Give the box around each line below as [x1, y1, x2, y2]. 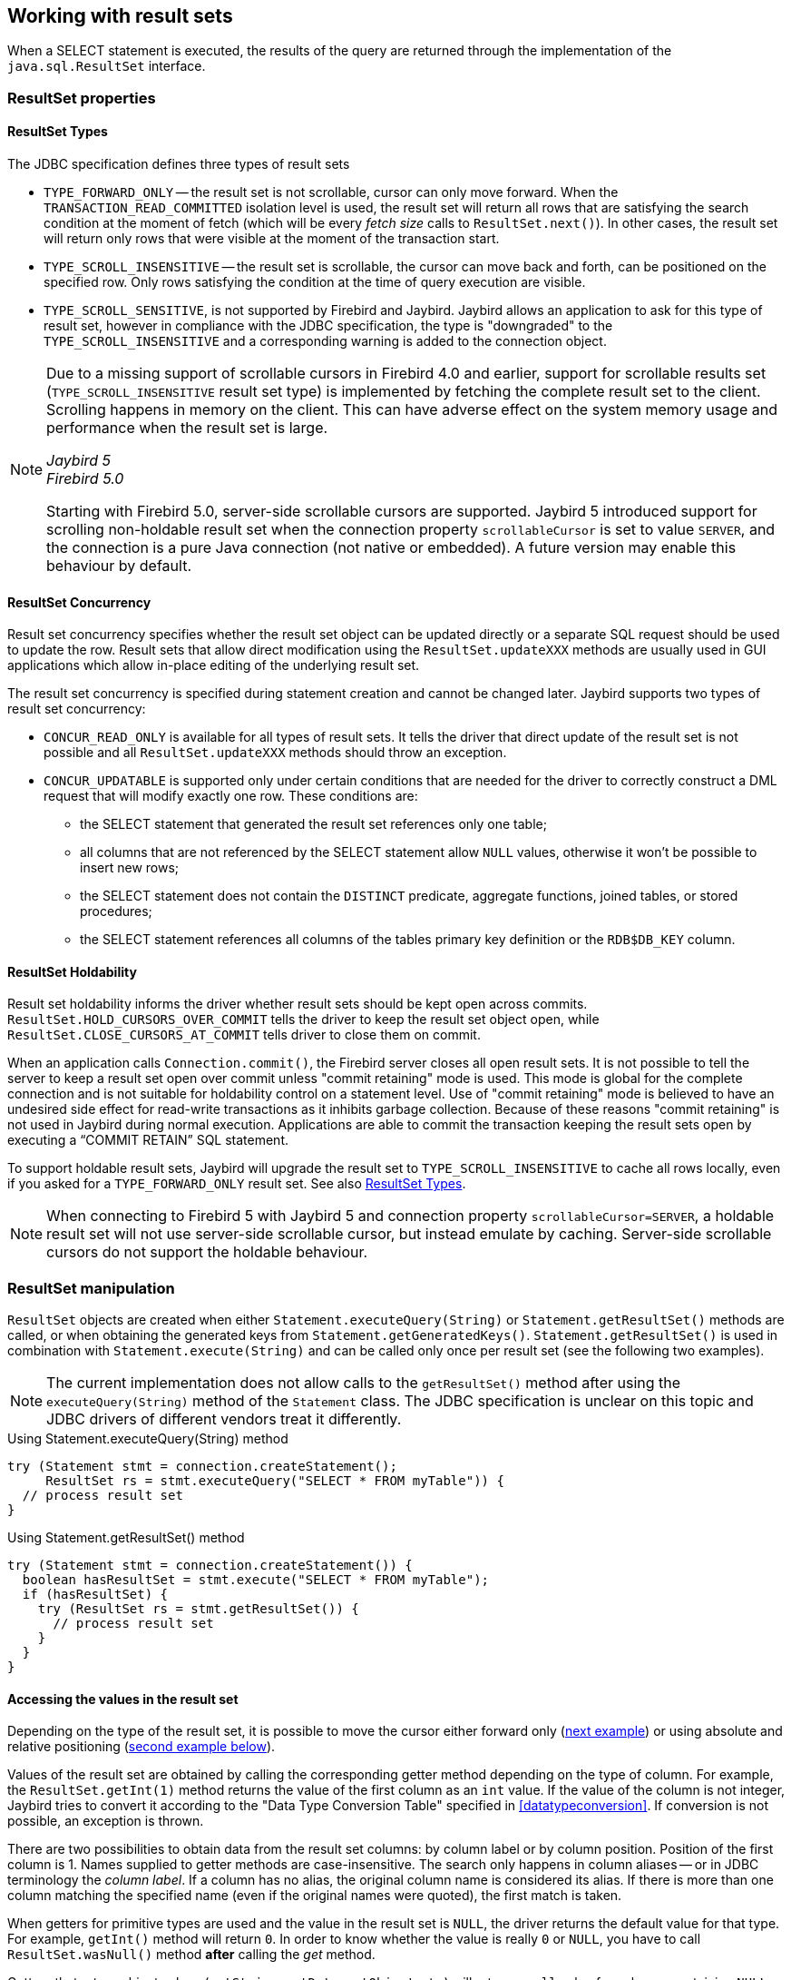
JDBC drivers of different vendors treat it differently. [46, 1410, 402, 1429]
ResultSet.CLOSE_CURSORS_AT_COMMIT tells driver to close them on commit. [7, 1027, 481, 1043]
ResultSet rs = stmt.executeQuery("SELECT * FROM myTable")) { [45, 1473, 504, 1489]
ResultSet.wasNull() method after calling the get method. [7, 1946, 376, 1963]
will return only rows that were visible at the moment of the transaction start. [44, 231, 500, 247]
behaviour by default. [46, 557, 192, 576]
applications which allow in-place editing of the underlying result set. [7, 657, 420, 674]
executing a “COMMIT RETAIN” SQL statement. [7, 1132, 289, 1148]
